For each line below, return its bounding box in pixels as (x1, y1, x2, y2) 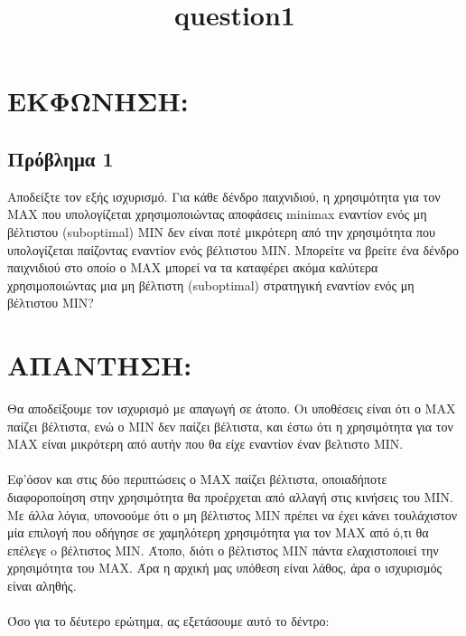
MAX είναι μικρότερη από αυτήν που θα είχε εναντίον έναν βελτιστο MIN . (7, 434, 404, 453)
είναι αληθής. (7, 575, 77, 594)
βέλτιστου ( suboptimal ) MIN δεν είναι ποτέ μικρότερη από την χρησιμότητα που (7, 222, 435, 241)
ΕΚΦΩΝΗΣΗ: (7, 82, 189, 119)
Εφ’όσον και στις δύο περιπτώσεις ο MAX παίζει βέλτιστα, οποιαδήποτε (7, 470, 387, 489)
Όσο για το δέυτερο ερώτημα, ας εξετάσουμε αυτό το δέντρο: (7, 612, 330, 631)
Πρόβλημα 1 (7, 144, 114, 172)
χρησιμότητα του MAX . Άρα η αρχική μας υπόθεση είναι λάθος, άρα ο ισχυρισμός (7, 558, 442, 577)
